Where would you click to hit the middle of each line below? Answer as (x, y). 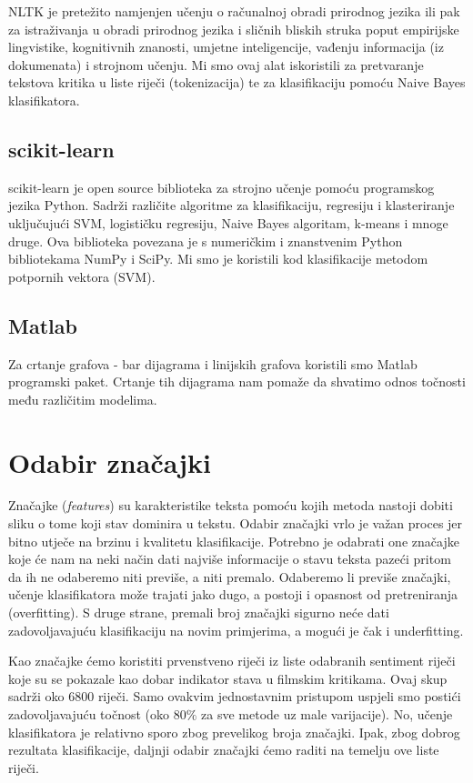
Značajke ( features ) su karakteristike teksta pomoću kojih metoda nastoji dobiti (231, 505)
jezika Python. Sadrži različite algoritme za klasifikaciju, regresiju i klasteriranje (231, 205)
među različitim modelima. (83, 399)
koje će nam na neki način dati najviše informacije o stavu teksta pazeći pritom (230, 559)
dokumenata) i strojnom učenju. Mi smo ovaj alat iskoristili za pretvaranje (216, 64)
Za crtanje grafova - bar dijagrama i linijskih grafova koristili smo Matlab (213, 363)
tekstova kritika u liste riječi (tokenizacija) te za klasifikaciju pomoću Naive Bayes (237, 82)
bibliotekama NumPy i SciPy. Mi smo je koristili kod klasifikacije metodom (218, 259)
